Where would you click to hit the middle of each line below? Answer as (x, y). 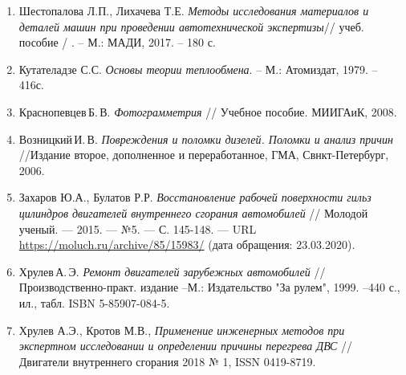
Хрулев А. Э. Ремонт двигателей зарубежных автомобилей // (172, 271)
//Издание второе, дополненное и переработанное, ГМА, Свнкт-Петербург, (204, 155)
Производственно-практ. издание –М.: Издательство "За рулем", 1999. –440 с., (209, 287)
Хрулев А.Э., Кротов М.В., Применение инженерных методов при (182, 330)
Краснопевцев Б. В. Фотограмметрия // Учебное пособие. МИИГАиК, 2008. (208, 111)
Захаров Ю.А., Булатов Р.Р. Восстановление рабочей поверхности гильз (195, 197)
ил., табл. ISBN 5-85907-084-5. (94, 302)
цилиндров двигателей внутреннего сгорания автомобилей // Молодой (193, 212)
